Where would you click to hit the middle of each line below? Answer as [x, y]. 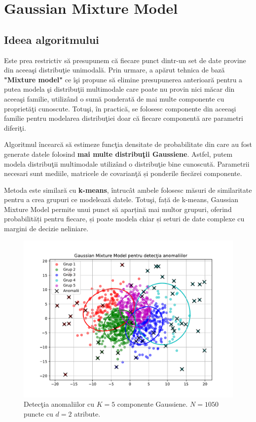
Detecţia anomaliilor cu [59, 404]
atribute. [87, 413]
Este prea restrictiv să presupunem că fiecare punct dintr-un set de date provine [125, 60]
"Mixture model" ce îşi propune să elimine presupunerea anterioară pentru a [123, 79]
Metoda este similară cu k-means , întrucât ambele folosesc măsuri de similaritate [128, 190]
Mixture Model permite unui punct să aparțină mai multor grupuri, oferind [118, 209]
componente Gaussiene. [152, 404]
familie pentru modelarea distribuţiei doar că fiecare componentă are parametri [124, 118]
